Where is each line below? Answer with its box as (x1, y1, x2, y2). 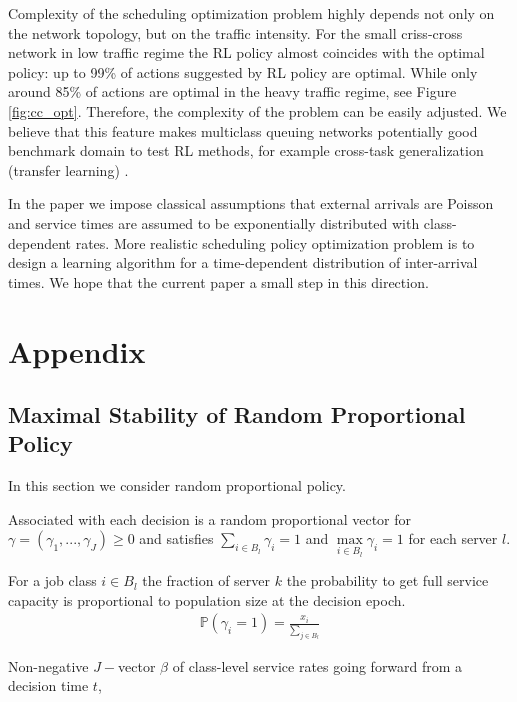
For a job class (8, 570, 97, 591)
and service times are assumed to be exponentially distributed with (8, 212, 420, 233)
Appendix (8, 330, 146, 371)
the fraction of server (142, 570, 271, 591)
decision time (8, 675, 89, 696)
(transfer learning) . (8, 159, 129, 180)
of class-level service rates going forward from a (172, 655, 463, 676)
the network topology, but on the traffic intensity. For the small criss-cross (8, 22, 463, 43)
